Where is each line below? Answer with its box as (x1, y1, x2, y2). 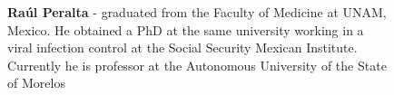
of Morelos (7, 73, 65, 92)
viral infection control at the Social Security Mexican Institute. (7, 38, 358, 57)
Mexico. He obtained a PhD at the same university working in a (7, 20, 364, 39)
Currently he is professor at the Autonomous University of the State (7, 55, 387, 74)
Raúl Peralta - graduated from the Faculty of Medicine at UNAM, (7, 3, 387, 21)
